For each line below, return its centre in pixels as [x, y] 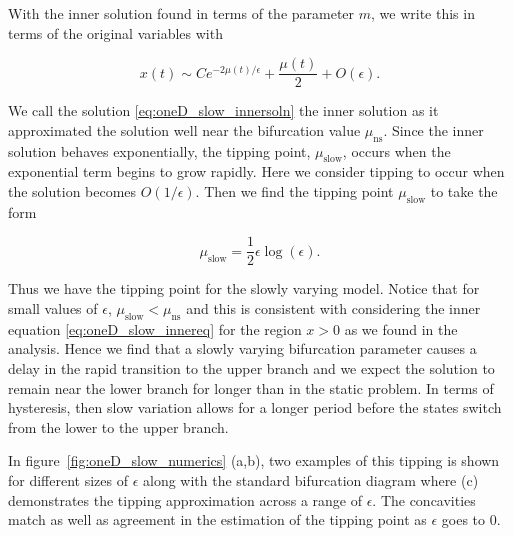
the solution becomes [72, 191]
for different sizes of [68, 480]
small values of [53, 308]
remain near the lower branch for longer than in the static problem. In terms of [251, 387]
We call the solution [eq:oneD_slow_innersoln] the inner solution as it [223, 110]
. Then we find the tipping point [294, 191]
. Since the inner [433, 129]
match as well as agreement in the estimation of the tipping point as [217, 519]
